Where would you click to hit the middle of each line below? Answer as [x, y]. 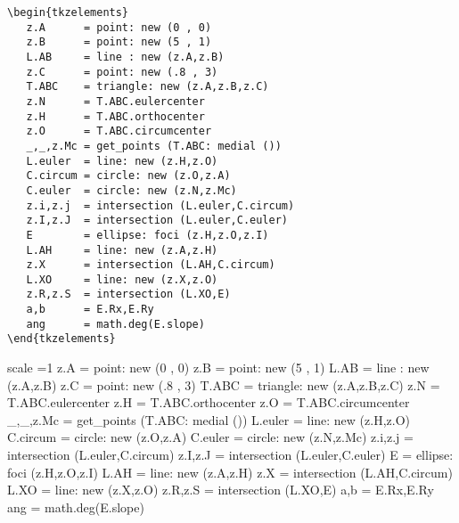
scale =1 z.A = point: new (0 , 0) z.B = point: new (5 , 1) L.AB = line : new [218, 368]
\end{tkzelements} [61, 339]
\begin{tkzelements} [68, 12]
